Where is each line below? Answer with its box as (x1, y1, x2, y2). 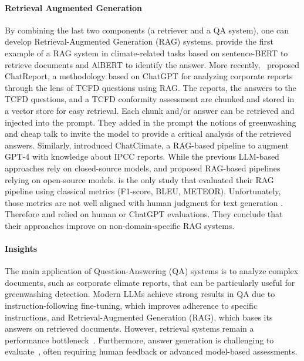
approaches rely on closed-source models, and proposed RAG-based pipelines (5, 161, 281, 174)
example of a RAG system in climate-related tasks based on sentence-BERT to (5, 46, 288, 59)
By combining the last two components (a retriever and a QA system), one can (5, 23, 289, 36)
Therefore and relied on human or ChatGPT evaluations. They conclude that (5, 208, 283, 220)
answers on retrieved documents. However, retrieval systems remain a (5, 322, 254, 335)
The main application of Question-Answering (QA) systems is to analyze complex (5, 265, 299, 277)
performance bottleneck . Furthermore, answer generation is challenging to (5, 333, 274, 346)
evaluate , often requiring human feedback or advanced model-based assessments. (5, 345, 298, 357)
